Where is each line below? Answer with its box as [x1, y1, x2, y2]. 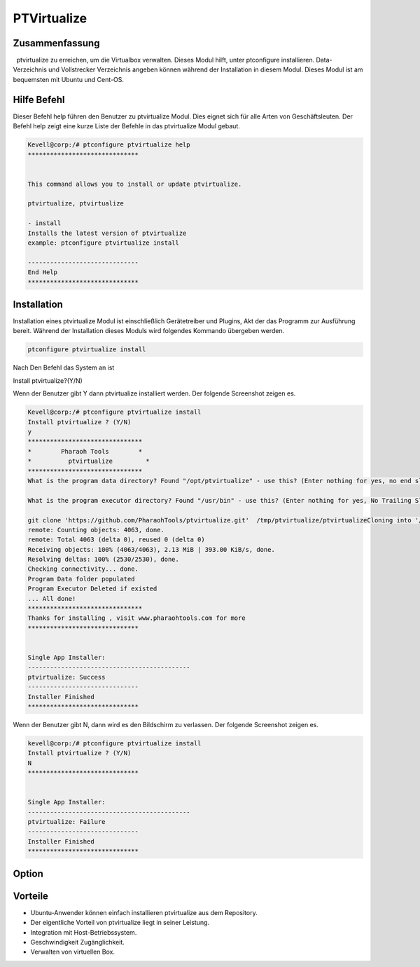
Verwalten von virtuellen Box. [30, 947, 115, 956]
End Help [27, 269, 58, 276]
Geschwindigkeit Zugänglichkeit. [30, 938, 125, 946]
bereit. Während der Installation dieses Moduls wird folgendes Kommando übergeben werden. [13, 327, 285, 335]
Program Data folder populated [27, 575, 136, 583]
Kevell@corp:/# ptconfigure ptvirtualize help [27, 141, 190, 149]
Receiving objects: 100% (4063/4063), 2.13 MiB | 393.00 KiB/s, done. [27, 546, 276, 553]
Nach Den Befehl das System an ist [13, 363, 115, 372]
